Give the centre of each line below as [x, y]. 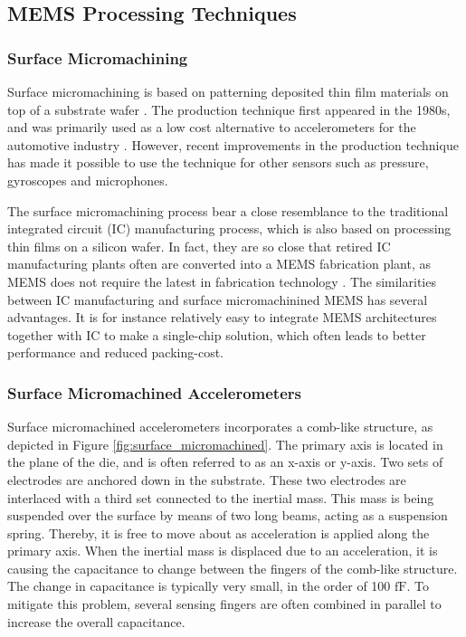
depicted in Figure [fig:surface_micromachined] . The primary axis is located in [225, 444]
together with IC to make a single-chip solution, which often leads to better [217, 334]
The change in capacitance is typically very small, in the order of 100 [199, 586]
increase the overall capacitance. [96, 621]
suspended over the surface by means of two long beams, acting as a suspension [228, 515]
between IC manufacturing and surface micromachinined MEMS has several [218, 299]
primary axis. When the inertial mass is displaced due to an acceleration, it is [223, 551]
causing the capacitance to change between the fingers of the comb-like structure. [233, 568]
